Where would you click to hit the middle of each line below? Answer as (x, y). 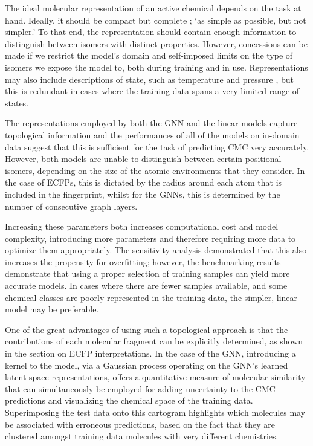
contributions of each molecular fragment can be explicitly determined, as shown (154, 341)
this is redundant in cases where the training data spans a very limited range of (152, 91)
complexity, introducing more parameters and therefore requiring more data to (150, 238)
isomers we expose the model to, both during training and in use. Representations (156, 67)
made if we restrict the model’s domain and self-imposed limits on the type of (149, 55)
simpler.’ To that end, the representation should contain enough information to (151, 32)
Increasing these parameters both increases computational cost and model (142, 226)
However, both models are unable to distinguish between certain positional (143, 159)
